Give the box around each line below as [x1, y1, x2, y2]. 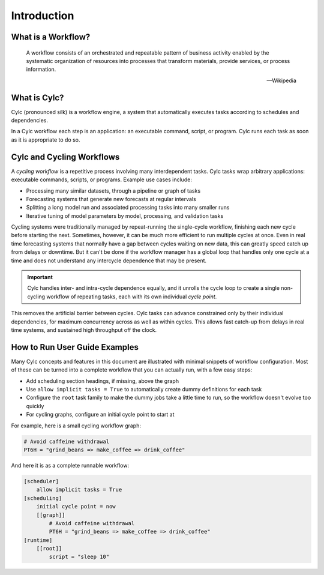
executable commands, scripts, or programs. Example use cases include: [11, 176, 192, 183]
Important [27, 274, 53, 281]
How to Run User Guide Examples [11, 342, 139, 352]
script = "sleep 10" [49, 553, 110, 561]
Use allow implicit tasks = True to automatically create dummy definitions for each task [26, 386, 262, 393]
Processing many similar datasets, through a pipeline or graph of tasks [26, 187, 201, 194]
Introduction [11, 9, 74, 22]
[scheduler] [23, 478, 59, 484]
